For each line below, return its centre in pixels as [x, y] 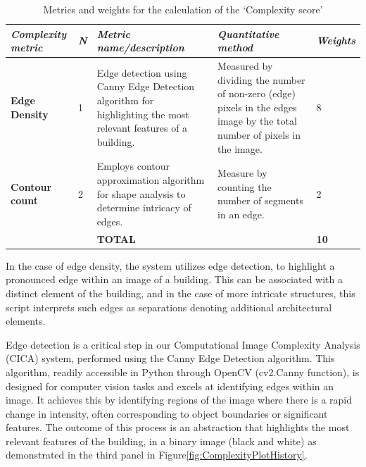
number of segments [260, 200]
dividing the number [261, 79]
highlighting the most [143, 114]
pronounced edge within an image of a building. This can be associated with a [175, 279]
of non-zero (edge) [257, 93]
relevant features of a [142, 128]
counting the [245, 186]
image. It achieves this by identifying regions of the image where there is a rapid [179, 400]
